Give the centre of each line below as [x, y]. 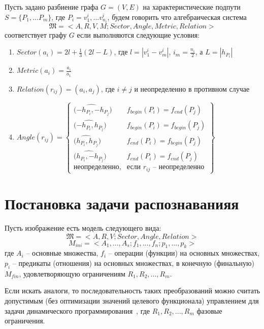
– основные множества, [62, 253]
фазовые [209, 310]
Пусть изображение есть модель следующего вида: [83, 228]
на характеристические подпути [192, 7]
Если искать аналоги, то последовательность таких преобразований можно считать [133, 291]
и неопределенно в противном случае [192, 88]
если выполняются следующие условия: [138, 34]
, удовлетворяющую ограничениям [72, 273]
